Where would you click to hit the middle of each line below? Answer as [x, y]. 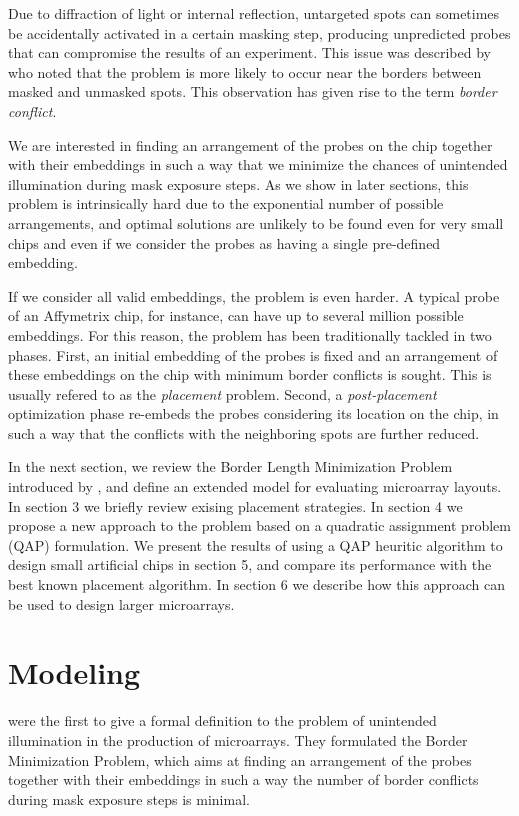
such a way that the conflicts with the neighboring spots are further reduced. [244, 432]
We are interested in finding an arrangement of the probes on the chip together [250, 144]
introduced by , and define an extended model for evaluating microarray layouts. [255, 486]
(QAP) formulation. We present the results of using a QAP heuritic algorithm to [255, 544]
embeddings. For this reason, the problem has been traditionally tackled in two [250, 334]
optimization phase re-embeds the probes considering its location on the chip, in [253, 413]
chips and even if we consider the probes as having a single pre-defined [224, 242]
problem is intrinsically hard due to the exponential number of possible [226, 203]
